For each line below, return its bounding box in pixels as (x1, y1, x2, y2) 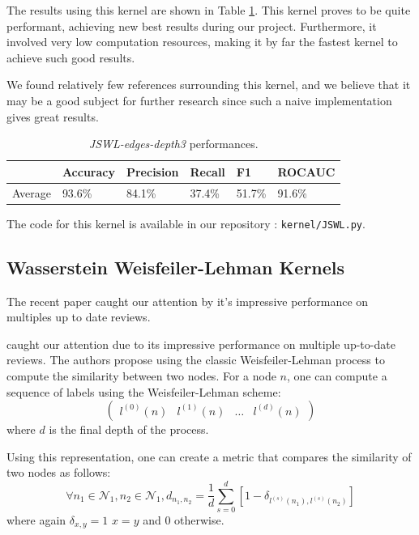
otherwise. (174, 512, 224, 529)
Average (12, 184, 51, 201)
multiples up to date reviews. (6, 308, 151, 325)
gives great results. (6, 108, 99, 125)
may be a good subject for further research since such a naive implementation (6, 91, 392, 108)
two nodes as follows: (6, 464, 111, 481)
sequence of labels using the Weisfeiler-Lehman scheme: (6, 383, 281, 400)
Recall (190, 163, 225, 180)
